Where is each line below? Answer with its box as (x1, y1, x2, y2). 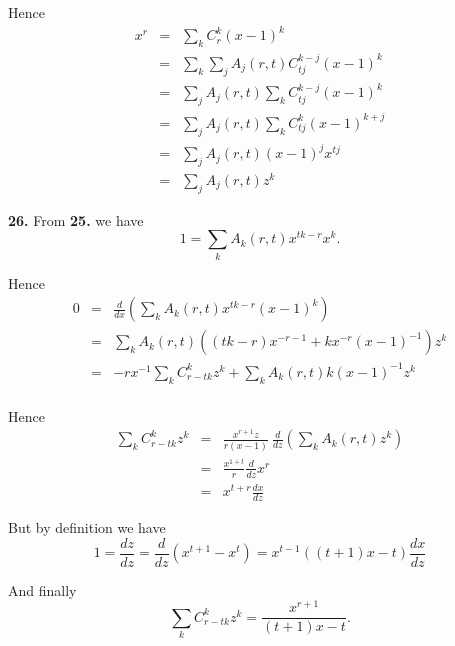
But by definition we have (8, 517, 166, 537)
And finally (8, 579, 77, 600)
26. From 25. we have (8, 209, 144, 230)
